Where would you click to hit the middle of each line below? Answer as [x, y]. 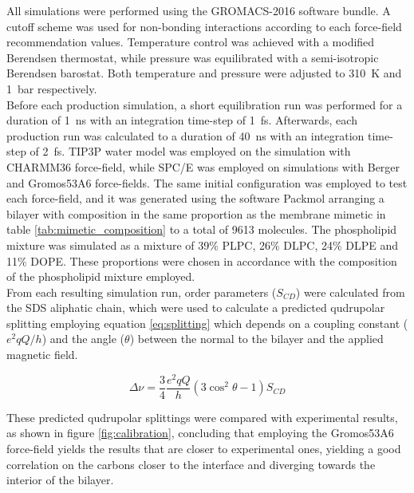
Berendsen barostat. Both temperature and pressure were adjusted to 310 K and [204, 73]
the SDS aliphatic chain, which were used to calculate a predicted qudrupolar [196, 308]
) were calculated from [350, 292]
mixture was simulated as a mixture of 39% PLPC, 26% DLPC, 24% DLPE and [203, 245]
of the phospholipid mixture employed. [101, 276]
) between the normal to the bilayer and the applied [256, 339]
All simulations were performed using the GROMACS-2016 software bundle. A [199, 10]
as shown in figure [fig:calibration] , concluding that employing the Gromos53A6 [200, 433]
